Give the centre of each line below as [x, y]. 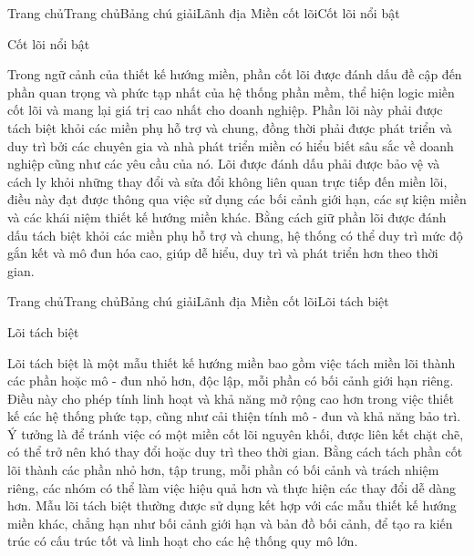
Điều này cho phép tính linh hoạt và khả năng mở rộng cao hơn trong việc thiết [231, 398]
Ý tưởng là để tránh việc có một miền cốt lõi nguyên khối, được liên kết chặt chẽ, [236, 433]
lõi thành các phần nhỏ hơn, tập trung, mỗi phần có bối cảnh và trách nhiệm [223, 470]
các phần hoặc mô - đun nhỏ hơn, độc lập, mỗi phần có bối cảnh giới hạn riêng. [231, 381]
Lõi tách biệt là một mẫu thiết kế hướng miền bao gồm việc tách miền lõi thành [232, 362]
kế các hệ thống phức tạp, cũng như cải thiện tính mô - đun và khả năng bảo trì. [234, 416]
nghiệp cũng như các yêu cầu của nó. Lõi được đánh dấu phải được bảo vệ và [224, 164]
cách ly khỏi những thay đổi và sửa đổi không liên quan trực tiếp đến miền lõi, [227, 181]
